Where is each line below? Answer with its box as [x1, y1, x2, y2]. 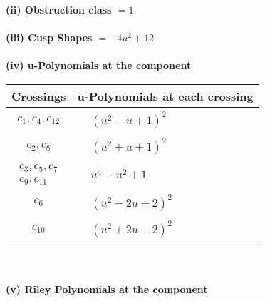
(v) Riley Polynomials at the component [6, 282, 208, 297]
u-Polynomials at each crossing [77, 87, 254, 104]
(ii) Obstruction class [6, 2, 112, 16]
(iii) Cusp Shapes [6, 30, 93, 45]
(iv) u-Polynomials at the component [6, 58, 192, 73]
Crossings [11, 87, 66, 104]
